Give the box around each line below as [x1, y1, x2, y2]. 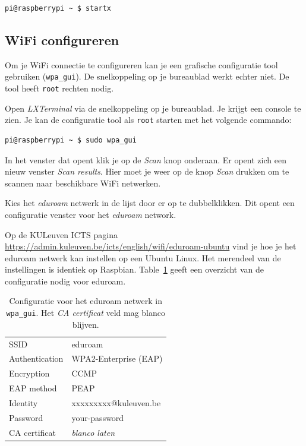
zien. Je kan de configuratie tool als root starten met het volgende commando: [5, 113, 292, 126]
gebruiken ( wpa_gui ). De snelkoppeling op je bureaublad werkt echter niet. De [5, 70, 289, 83]
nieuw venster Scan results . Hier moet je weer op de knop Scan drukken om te [5, 165, 289, 178]
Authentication [9, 352, 64, 365]
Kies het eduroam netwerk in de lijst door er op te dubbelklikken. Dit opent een [5, 197, 295, 209]
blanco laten [71, 426, 115, 438]
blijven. [72, 318, 99, 330]
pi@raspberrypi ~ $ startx [5, 4, 111, 12]
